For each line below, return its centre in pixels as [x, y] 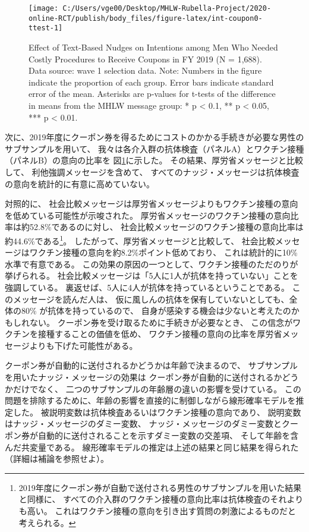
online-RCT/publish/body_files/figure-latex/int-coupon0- [146, 18]
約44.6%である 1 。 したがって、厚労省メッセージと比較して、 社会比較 [140, 240]
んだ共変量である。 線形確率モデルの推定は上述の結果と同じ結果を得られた [152, 447]
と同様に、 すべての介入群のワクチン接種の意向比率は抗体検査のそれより [161, 499]
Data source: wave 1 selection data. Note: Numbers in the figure [145, 70]
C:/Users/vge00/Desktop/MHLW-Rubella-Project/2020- [167, 8]
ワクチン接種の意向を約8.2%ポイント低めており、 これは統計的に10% [163, 252]
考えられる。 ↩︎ [47, 522]
